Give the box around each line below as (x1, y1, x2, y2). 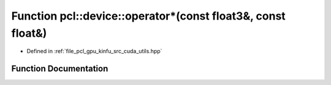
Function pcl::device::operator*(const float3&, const (11, 9, 286, 23)
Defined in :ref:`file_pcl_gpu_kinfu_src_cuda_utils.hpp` (26, 48, 162, 55)
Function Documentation (11, 64, 108, 74)
